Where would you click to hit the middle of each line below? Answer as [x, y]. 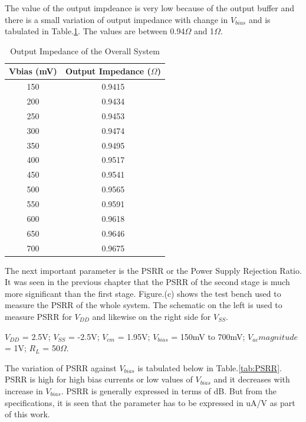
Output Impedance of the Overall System [85, 50]
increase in [24, 390]
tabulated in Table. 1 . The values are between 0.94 [95, 31]
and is [259, 19]
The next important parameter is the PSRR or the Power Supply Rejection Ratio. [153, 270]
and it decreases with [252, 379]
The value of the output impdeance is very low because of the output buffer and [150, 8]
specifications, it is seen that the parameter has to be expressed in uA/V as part [150, 402]
